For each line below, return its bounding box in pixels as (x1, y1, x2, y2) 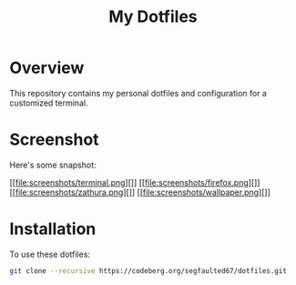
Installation (9, 219, 97, 239)
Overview (9, 57, 85, 78)
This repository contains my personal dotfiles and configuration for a (9, 87, 267, 98)
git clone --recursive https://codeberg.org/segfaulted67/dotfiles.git (9, 266, 287, 275)
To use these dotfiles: (9, 249, 91, 260)
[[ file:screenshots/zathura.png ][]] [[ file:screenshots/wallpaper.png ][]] (9, 187, 271, 198)
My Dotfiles (108, 6, 198, 27)
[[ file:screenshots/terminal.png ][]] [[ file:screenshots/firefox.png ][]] (9, 177, 260, 188)
